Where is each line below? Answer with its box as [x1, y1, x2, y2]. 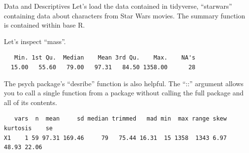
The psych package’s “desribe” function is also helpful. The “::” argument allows [4, 78, 244, 88]
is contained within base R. [4, 20, 85, 30]
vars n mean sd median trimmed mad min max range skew [14, 115, 227, 122]
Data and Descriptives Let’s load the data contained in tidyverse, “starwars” [4, 1, 232, 11]
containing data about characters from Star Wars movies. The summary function [4, 10, 246, 20]
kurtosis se [4, 124, 53, 132]
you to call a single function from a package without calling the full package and [4, 88, 244, 98]
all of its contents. [4, 97, 57, 107]
